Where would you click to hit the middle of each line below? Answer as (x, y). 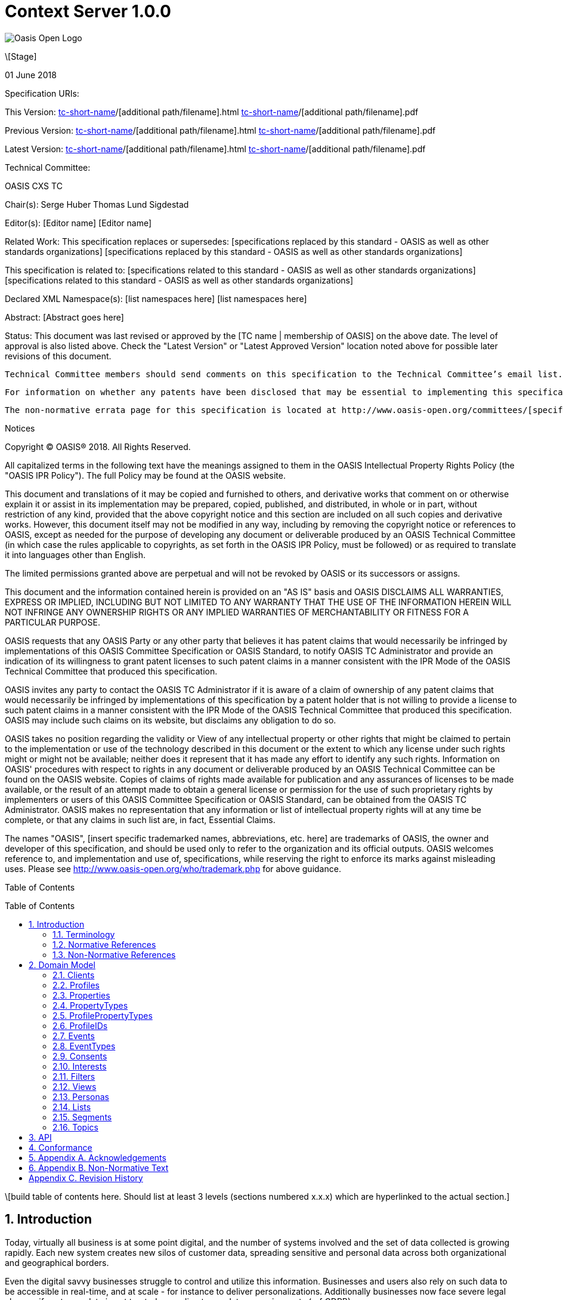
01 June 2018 (31, 75)
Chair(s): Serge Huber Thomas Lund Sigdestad (97, 204)
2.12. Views (75, 1086)
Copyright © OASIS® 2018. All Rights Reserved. (98, 446)
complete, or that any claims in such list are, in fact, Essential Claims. (140, 820)
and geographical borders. (57, 1262)
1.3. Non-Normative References (114, 954)
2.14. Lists (72, 1107)
